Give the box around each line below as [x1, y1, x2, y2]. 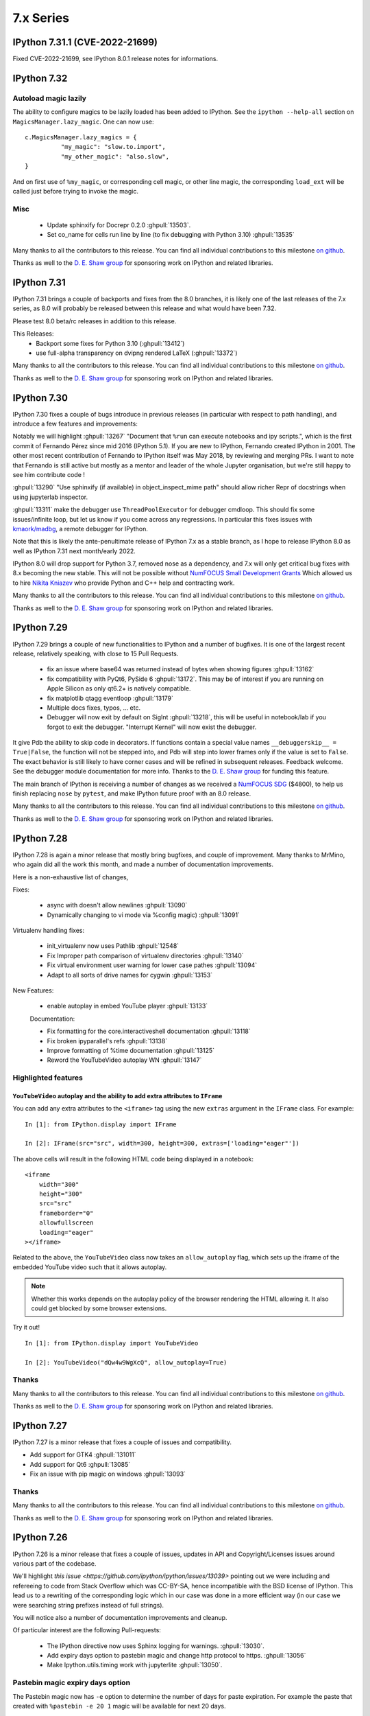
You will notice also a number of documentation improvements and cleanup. [12, 1613, 227, 1621]
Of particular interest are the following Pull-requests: [12, 1626, 161, 1634]
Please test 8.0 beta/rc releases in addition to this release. [12, 316, 177, 325]
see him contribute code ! [12, 470, 86, 478]
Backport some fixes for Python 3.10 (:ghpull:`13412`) [36, 339, 185, 347]
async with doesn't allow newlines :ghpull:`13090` [47, 901, 188, 909]
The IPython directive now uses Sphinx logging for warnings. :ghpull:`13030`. [47, 1641, 265, 1650]
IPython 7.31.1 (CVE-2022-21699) [12, 36, 158, 48]
